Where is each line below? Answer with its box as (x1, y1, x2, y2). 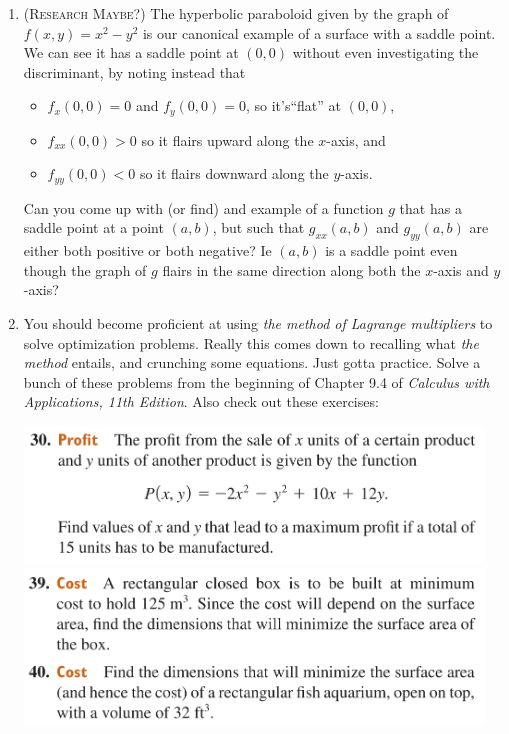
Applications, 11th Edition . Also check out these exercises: (23, 391, 379, 412)
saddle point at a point (23, 217, 164, 238)
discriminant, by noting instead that (23, 61, 246, 82)
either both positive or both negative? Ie (23, 240, 272, 261)
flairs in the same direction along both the (162, 259, 421, 280)
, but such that (212, 217, 305, 238)
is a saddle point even (325, 240, 458, 261)
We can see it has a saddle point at (23, 42, 239, 63)
